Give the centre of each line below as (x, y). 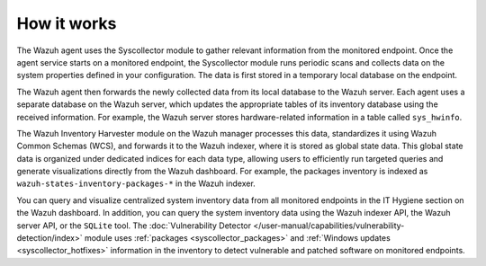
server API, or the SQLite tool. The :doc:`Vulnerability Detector (134, 226)
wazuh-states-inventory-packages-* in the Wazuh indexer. (136, 183)
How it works (67, 23)
